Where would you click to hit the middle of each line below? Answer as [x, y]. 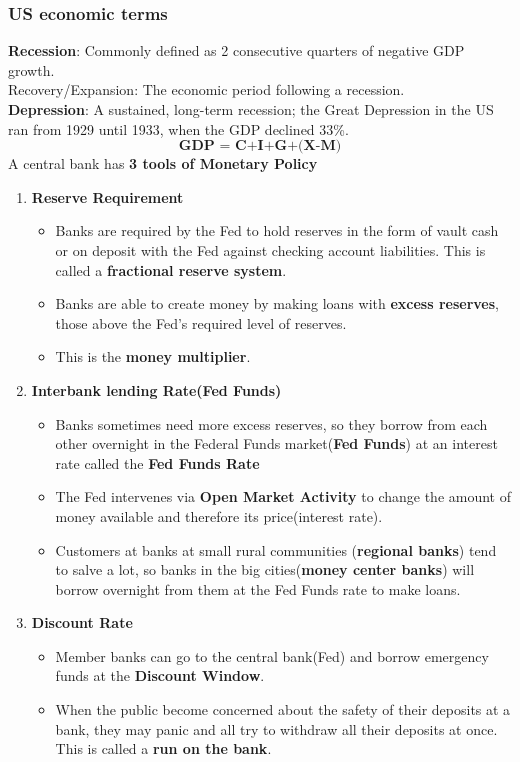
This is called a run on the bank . [163, 748]
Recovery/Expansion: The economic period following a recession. [206, 89]
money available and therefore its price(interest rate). [219, 515]
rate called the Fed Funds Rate [157, 462]
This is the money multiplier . [153, 356]
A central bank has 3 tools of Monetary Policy [163, 163]
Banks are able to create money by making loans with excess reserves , [277, 303]
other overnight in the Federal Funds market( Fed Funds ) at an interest [276, 443]
